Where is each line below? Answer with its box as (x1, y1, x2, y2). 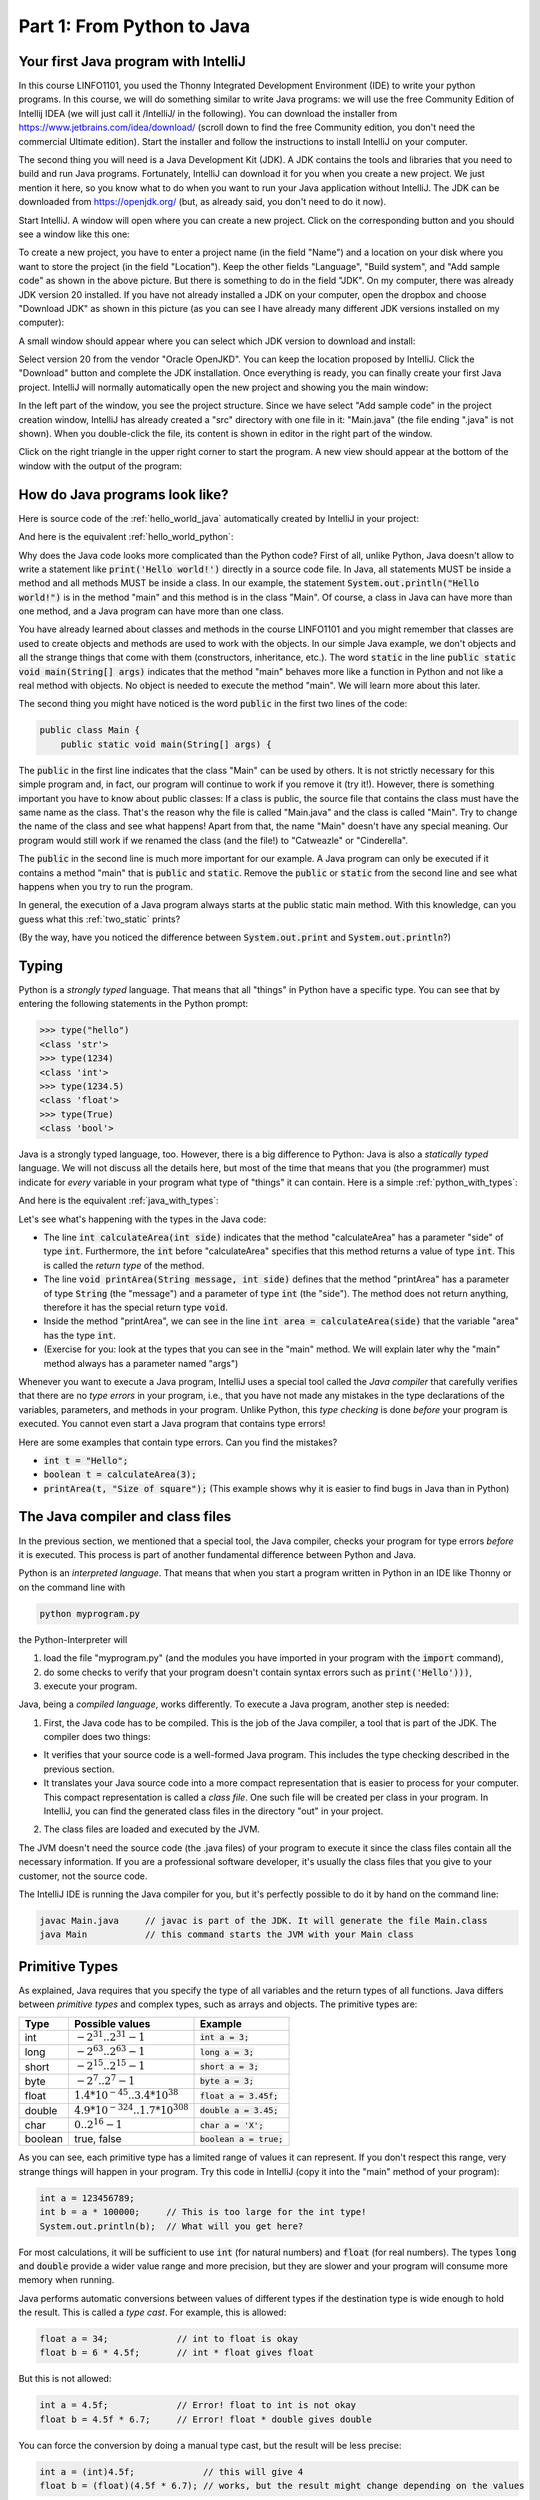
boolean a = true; (199, 2133, 284, 2144)
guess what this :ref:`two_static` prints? (18, 913, 181, 925)
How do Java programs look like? (18, 486, 229, 503)
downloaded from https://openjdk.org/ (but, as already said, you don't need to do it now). (18, 196, 387, 208)
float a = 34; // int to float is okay (39, 2333, 299, 2345)
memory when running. (18, 2274, 115, 2286)
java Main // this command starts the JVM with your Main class (39, 1929, 415, 1940)
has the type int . (43, 1329, 117, 1341)
